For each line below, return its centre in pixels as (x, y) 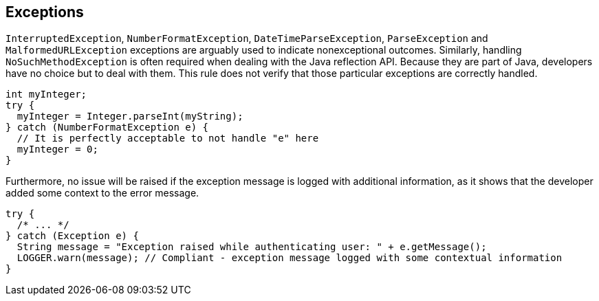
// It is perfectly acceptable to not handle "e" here (168, 138)
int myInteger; (46, 94)
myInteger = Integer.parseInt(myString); (130, 116)
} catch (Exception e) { (72, 236)
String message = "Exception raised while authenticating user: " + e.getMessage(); (252, 247)
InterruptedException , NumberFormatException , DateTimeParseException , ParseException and (247, 38)
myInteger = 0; (57, 149)
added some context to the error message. (102, 193)
